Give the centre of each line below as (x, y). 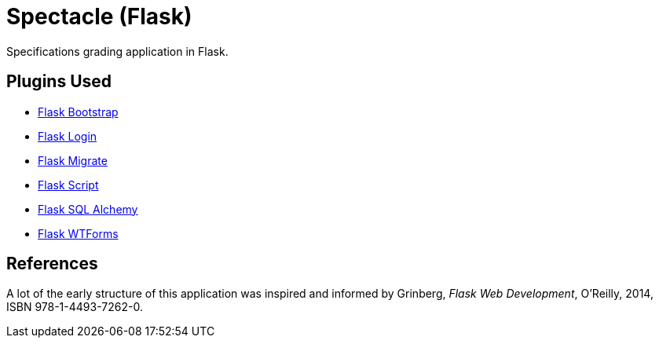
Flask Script (68, 185)
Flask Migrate (73, 160)
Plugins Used (59, 82)
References (52, 264)
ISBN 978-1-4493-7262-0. (75, 307)
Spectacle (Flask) (99, 16)
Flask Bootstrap (78, 112)
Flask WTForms (78, 233)
